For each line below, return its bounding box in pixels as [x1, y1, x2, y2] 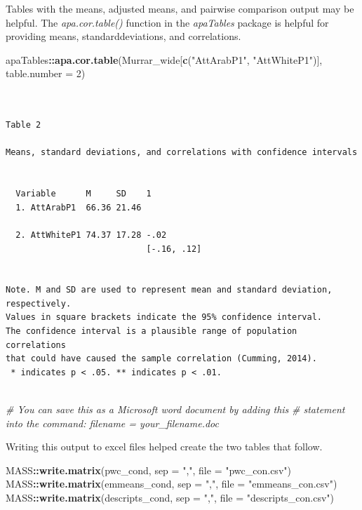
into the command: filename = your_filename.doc [6, 415, 219, 430]
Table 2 [6, 120, 41, 130]
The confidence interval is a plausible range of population [6, 326, 297, 337]
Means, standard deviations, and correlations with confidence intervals [6, 147, 358, 158]
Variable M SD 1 [15, 189, 152, 199]
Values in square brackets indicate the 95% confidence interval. [6, 312, 323, 323]
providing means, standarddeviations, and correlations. [6, 29, 241, 43]
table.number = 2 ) [6, 66, 86, 81]
